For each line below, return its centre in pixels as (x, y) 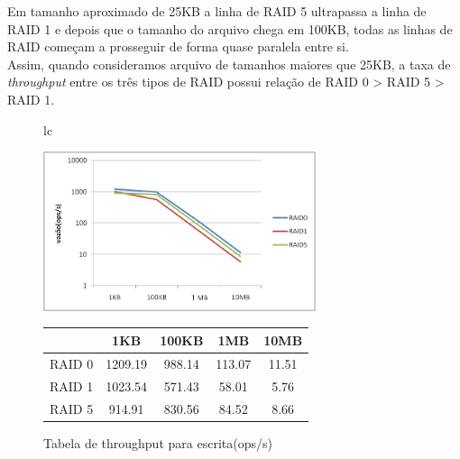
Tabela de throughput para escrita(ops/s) (158, 442)
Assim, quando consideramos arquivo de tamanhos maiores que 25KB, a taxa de (229, 64)
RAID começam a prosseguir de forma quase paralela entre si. (178, 46)
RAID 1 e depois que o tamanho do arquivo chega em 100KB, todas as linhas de (230, 28)
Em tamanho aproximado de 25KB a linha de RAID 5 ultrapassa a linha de (217, 11)
